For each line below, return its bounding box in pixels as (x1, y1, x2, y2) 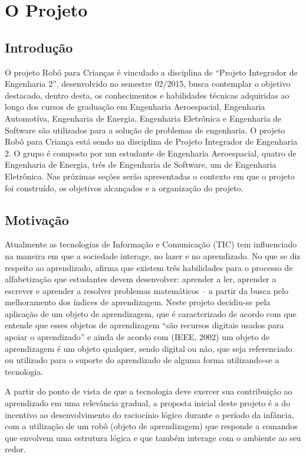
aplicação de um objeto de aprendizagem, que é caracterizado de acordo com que (5, 307, 297, 319)
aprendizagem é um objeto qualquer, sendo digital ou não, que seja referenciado (5, 342, 292, 354)
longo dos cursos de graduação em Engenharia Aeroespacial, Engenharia (5, 100, 265, 113)
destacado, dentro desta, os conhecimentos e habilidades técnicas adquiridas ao (5, 89, 289, 101)
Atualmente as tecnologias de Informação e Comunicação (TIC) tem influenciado (5, 238, 297, 250)
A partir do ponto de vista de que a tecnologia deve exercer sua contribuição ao (5, 385, 292, 397)
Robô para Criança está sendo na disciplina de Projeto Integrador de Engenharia (5, 135, 298, 148)
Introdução (5, 38, 73, 56)
